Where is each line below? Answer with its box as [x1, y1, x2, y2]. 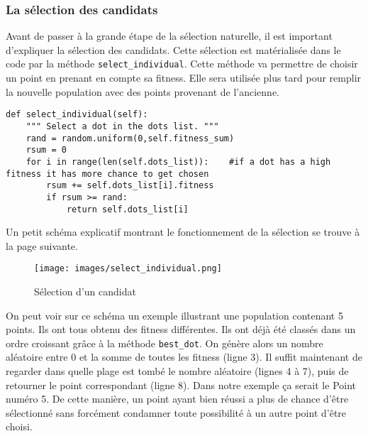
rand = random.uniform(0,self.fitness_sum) [26, 133, 235, 143]
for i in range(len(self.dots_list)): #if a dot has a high [26, 156, 331, 167]
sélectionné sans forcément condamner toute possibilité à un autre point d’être [6, 405, 347, 420]
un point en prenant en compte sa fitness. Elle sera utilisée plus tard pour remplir [6, 70, 362, 85]
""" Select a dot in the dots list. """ [26, 121, 219, 131]
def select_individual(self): [6, 109, 148, 120]
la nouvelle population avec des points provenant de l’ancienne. [6, 84, 279, 99]
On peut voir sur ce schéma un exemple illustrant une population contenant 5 [6, 307, 343, 322]
